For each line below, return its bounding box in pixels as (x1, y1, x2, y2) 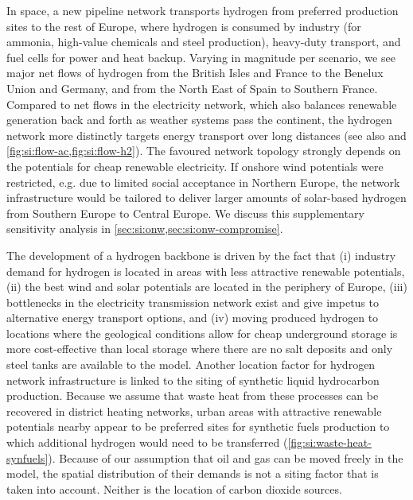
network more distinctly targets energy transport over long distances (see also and (6, 126, 407, 143)
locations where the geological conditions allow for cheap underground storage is (6, 324, 398, 341)
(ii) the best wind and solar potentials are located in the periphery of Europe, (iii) (6, 278, 407, 295)
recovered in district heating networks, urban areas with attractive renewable (6, 402, 382, 419)
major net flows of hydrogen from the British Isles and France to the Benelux (6, 64, 384, 81)
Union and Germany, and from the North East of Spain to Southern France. (6, 79, 378, 96)
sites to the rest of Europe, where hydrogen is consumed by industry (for (6, 17, 361, 34)
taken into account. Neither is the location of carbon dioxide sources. (6, 480, 342, 497)
